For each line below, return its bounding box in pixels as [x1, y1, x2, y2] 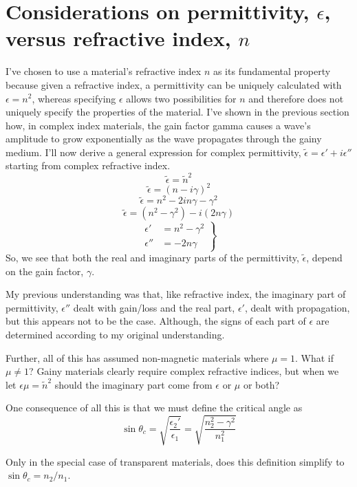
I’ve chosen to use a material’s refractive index [6, 64, 202, 78]
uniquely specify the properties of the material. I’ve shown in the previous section [6, 105, 349, 119]
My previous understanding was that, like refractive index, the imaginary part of [6, 287, 346, 301]
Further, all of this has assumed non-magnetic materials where [6, 350, 269, 365]
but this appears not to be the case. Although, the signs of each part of [6, 314, 306, 328]
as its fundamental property [213, 64, 331, 78]
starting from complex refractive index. [6, 158, 171, 173]
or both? [243, 377, 280, 391]
